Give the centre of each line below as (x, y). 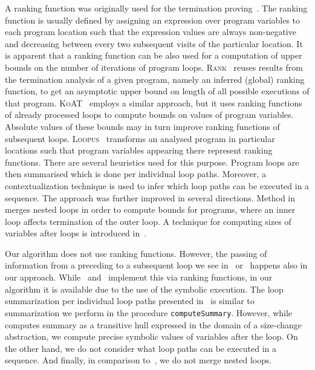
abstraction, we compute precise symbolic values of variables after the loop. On (151, 336)
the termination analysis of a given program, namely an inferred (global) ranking (155, 79)
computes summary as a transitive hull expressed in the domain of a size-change (153, 324)
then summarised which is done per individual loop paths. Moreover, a (136, 174)
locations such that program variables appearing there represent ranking (139, 150)
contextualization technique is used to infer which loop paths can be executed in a (157, 185)
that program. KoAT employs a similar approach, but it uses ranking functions (154, 102)
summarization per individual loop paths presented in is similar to (130, 301)
